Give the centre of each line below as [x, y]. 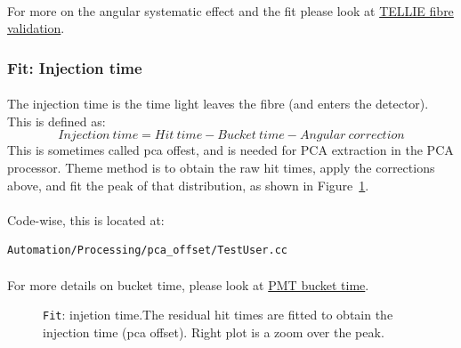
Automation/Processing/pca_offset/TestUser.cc [147, 251]
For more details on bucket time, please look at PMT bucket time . [188, 284]
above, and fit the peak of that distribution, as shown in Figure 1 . [188, 185]
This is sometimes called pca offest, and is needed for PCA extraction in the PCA [230, 150]
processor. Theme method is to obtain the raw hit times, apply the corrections [221, 167]
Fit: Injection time [75, 67]
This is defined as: [57, 121]
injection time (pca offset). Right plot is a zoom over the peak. [214, 332]
